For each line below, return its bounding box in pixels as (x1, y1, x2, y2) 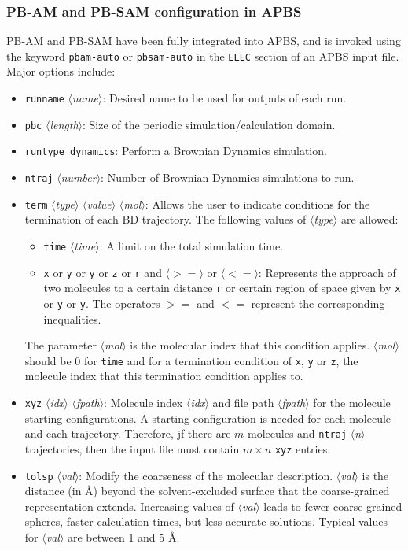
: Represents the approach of (258, 264, 396, 280)
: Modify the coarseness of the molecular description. (79, 467, 333, 483)
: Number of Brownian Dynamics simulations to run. (101, 169, 355, 186)
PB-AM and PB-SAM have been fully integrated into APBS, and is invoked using (6, 32, 401, 49)
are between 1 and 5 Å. (67, 529, 180, 545)
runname (24, 94, 64, 105)
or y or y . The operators (43, 294, 160, 311)
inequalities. (43, 310, 101, 327)
